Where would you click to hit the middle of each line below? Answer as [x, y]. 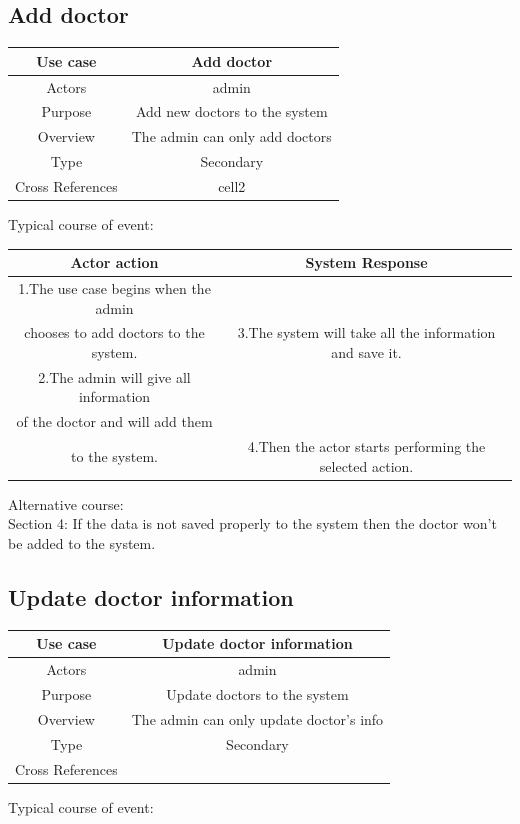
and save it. [366, 351]
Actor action [114, 262]
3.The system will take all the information [366, 332]
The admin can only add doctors [231, 136]
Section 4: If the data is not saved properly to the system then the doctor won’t [252, 523]
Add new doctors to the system [231, 111]
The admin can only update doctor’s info [257, 718]
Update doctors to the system [257, 693]
